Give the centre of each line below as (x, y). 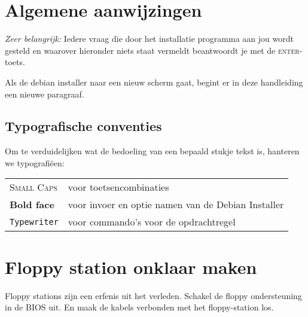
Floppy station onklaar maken (131, 266)
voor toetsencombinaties (118, 187)
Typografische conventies (83, 126)
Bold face (32, 205)
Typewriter (34, 222)
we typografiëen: (35, 162)
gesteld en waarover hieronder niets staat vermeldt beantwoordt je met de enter (152, 50)
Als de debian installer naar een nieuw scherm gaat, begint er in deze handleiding (154, 82)
